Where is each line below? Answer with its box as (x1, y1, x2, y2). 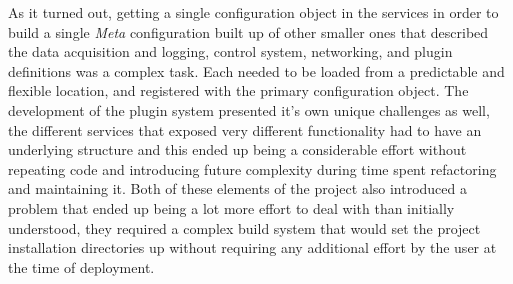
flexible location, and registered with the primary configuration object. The (8, 80, 469, 101)
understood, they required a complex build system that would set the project (8, 217, 481, 238)
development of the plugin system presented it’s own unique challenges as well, (8, 99, 490, 120)
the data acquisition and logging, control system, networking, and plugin (8, 41, 453, 62)
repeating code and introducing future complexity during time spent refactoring (8, 158, 497, 179)
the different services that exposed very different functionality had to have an (8, 119, 482, 140)
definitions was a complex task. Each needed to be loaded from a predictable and (8, 60, 505, 81)
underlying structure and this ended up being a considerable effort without (8, 139, 467, 160)
